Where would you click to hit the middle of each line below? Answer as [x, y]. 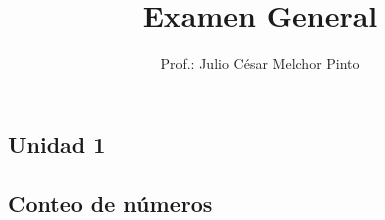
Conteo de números [110, 202]
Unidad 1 [57, 143]
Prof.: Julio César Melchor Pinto [260, 63]
